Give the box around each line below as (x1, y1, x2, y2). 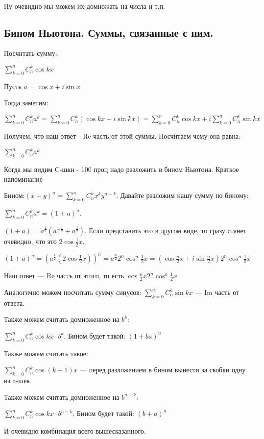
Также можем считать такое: (4, 348, 88, 358)
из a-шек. (4, 375, 32, 386)
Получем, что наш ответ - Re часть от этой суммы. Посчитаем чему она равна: (4, 131, 240, 141)
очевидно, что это (4, 236, 57, 246)
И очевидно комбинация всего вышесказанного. (4, 426, 146, 436)
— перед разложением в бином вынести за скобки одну (80, 365, 246, 375)
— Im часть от (195, 287, 240, 297)
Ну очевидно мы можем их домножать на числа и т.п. (4, 1, 165, 11)
